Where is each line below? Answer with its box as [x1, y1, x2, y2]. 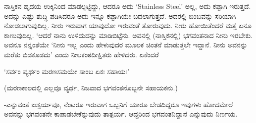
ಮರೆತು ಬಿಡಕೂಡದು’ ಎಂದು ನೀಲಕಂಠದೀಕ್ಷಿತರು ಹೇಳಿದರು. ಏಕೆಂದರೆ [4, 49, 159, 59]
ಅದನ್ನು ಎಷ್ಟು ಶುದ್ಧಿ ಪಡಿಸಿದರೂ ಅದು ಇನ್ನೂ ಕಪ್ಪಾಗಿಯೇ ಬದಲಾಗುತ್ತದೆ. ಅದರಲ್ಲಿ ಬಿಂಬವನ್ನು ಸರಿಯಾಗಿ [4, 10, 236, 21]
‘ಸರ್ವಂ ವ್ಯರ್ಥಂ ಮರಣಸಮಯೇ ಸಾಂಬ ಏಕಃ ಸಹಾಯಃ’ [4, 66, 129, 76]
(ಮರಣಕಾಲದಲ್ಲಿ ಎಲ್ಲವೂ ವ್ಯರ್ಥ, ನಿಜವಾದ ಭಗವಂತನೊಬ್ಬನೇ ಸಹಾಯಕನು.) [4, 82, 178, 93]
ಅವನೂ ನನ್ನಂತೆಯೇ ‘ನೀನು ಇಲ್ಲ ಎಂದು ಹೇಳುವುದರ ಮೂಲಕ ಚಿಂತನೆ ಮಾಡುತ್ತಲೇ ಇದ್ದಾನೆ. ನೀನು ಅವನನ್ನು [4, 40, 248, 50]
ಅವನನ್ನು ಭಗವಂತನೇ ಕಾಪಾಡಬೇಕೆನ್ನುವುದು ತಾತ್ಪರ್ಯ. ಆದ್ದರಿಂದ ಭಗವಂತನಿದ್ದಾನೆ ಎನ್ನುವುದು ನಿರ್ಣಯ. [4, 109, 238, 119]
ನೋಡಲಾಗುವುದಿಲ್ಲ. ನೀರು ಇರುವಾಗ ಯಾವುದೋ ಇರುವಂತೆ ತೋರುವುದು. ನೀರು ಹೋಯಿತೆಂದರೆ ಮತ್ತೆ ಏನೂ [4, 20, 252, 31]
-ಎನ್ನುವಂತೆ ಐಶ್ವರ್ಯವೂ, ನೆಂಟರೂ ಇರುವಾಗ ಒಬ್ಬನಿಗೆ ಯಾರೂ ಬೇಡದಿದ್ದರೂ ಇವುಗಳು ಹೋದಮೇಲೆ [4, 99, 233, 109]
